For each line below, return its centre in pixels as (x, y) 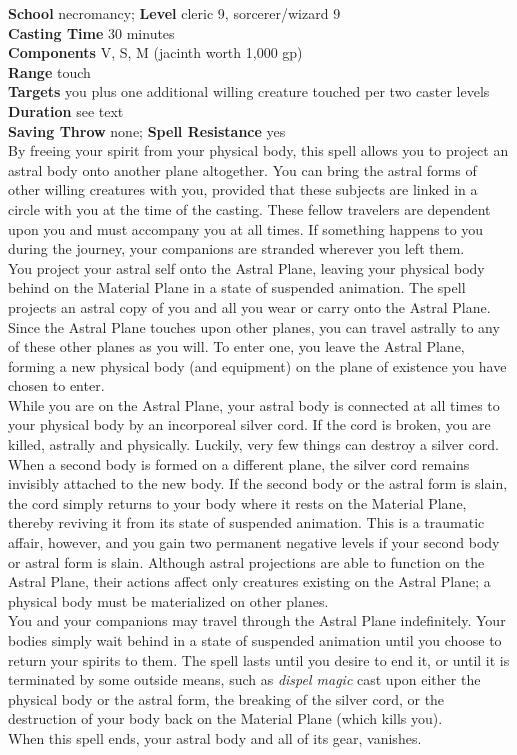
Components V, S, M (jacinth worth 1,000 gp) (155, 52)
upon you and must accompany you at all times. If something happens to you (246, 228)
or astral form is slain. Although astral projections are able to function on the (246, 561)
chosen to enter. (56, 385)
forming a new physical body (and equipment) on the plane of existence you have (257, 365)
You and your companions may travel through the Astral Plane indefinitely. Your (257, 620)
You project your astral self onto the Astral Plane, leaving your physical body (246, 267)
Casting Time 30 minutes (91, 32)
